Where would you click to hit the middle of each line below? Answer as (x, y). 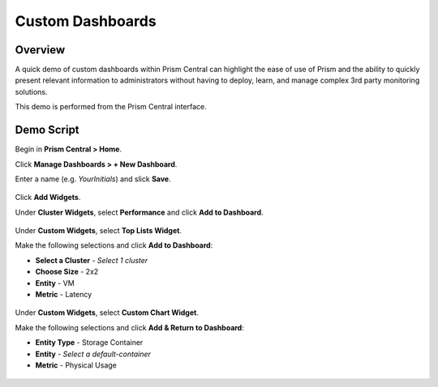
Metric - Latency (64, 295)
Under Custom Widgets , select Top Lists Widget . (99, 231)
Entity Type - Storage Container (89, 342)
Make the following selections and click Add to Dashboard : (114, 245)
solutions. (31, 91)
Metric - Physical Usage (76, 365)
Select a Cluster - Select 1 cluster (92, 260)
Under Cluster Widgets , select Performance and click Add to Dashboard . (139, 212)
